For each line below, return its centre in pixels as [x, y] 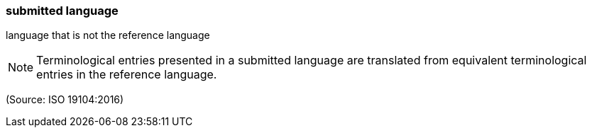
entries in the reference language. [127, 75]
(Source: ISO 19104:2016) [65, 100]
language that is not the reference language [108, 35]
